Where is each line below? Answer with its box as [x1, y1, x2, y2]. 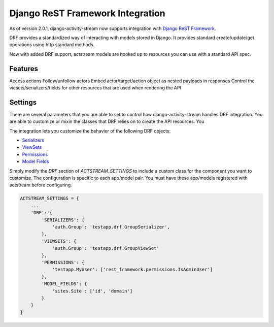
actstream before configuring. [9, 182, 72, 188]
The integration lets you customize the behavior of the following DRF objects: [9, 127, 171, 134]
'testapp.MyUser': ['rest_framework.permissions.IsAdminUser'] [52, 267, 213, 273]
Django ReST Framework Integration [9, 8, 165, 19]
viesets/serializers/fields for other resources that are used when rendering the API [9, 85, 181, 91]
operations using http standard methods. [9, 42, 95, 48]
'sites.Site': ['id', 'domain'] [52, 288, 133, 294]
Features [9, 64, 38, 73]
